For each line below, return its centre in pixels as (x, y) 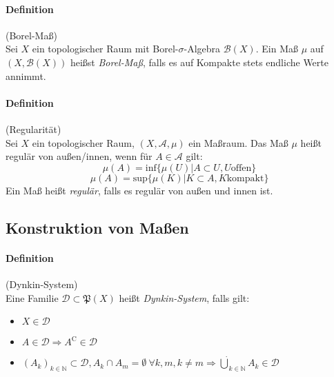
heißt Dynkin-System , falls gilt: (184, 297)
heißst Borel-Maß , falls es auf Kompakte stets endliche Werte (199, 62)
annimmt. (26, 75)
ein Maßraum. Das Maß (238, 142)
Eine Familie (32, 297)
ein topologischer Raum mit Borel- (105, 49)
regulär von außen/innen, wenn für (79, 156)
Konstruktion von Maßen (97, 227)
